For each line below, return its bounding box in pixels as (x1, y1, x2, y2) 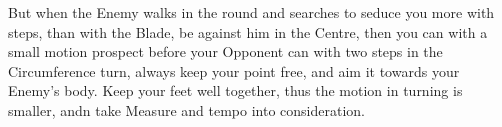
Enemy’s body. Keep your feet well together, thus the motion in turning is (8, 80, 463, 101)
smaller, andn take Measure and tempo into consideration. (8, 99, 365, 120)
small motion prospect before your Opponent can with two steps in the (8, 41, 443, 62)
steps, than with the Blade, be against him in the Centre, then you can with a (8, 21, 488, 42)
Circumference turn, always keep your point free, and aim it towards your (8, 60, 460, 81)
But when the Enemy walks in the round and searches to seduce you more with (8, 2, 495, 22)
